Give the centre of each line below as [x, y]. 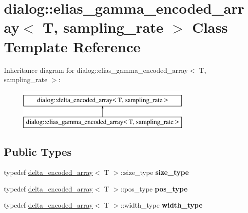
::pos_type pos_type [154, 188]
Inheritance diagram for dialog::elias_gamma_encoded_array [96, 70]
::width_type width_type [162, 205]
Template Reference [72, 46]
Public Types [38, 152]
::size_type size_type [155, 172]
